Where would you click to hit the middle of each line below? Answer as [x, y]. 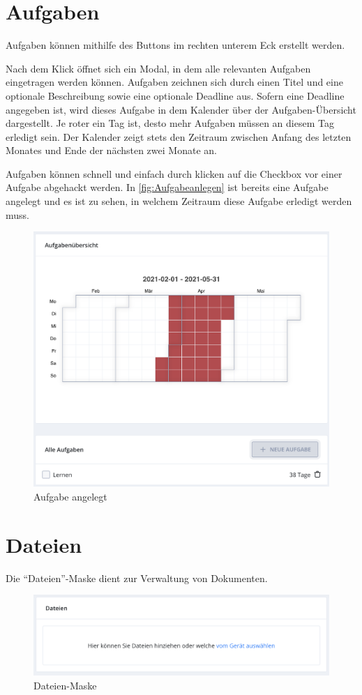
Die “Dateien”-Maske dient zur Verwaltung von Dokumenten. [137, 578]
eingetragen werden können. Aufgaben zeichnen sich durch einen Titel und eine [174, 82]
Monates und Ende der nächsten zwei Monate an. [111, 150]
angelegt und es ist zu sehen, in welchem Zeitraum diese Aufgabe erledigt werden [179, 201]
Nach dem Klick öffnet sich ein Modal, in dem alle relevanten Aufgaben [158, 68]
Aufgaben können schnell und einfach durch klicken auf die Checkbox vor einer [174, 173]
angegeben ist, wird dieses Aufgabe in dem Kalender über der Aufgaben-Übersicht [181, 109]
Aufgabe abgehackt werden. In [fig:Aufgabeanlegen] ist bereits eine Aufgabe [167, 187]
